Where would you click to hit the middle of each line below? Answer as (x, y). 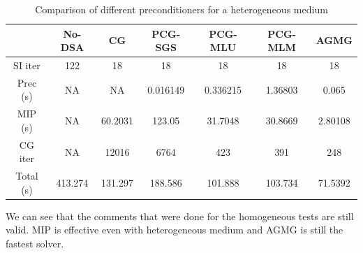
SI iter (27, 65)
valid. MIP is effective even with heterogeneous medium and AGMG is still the (175, 230)
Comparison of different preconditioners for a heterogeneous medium (181, 9)
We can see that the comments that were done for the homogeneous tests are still (180, 216)
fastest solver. (35, 244)
